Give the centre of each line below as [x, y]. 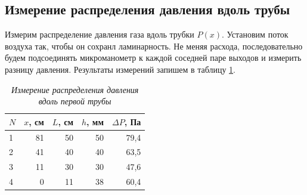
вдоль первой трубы [75, 101]
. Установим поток [255, 34]
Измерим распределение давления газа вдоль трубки [100, 34]
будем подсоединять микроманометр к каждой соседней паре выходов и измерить [153, 58]
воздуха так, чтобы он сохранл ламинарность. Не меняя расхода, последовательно [154, 46]
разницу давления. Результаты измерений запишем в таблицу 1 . [120, 69]
